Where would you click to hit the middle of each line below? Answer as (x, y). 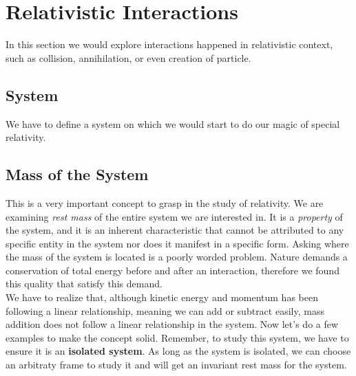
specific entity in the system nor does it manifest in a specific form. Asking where (177, 243)
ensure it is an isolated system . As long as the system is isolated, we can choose (178, 351)
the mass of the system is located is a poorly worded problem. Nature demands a (177, 257)
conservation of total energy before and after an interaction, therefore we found (172, 270)
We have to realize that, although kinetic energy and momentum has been (162, 297)
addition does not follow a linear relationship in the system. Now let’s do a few (172, 324)
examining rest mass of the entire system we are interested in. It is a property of (174, 216)
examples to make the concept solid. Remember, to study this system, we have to (177, 337)
